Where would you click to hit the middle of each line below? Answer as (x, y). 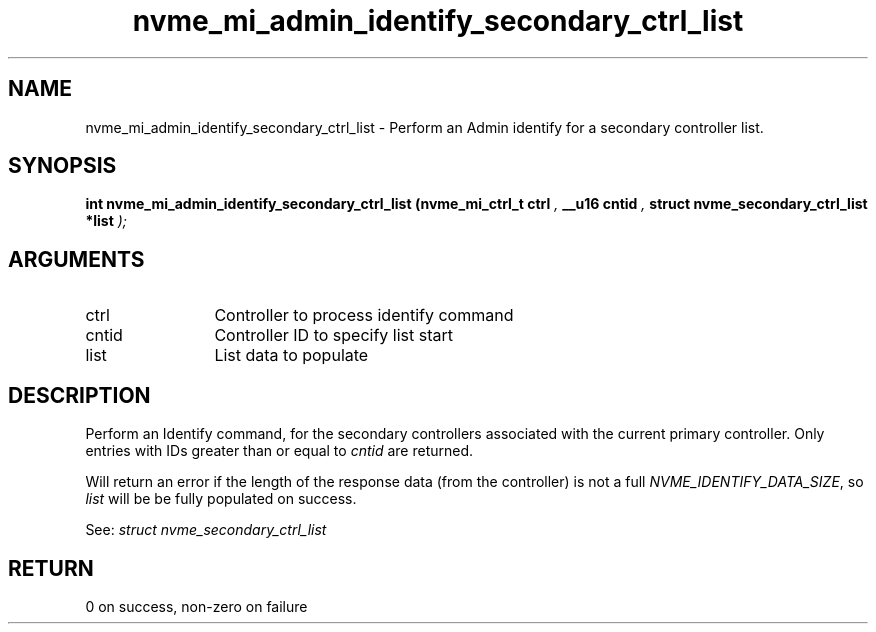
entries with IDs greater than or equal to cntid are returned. (279, 451)
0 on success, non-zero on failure (196, 606)
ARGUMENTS (76, 259)
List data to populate (291, 355)
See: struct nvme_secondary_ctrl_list (206, 530)
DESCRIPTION (79, 395)
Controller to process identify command (364, 315)
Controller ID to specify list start (333, 335)
